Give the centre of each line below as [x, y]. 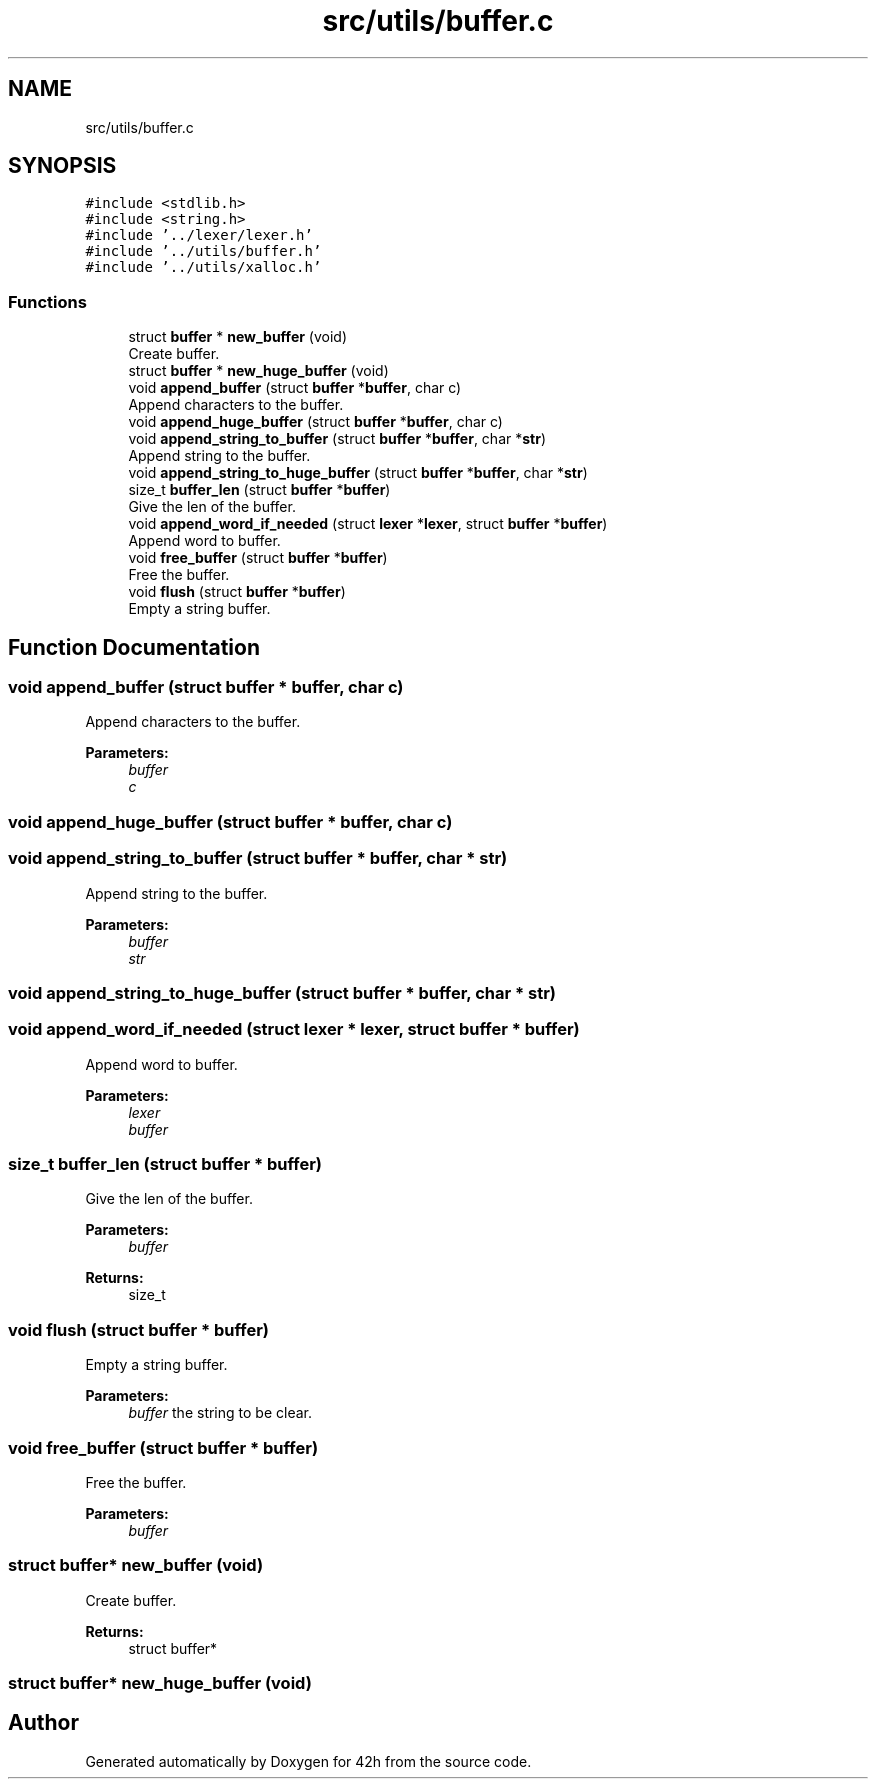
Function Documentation [134, 647]
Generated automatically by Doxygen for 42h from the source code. [308, 1761]
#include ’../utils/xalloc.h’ [203, 267]
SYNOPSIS [62, 166]
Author [43, 1723]
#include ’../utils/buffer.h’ [203, 251]
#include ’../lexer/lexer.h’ [199, 235]
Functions [47, 301]
